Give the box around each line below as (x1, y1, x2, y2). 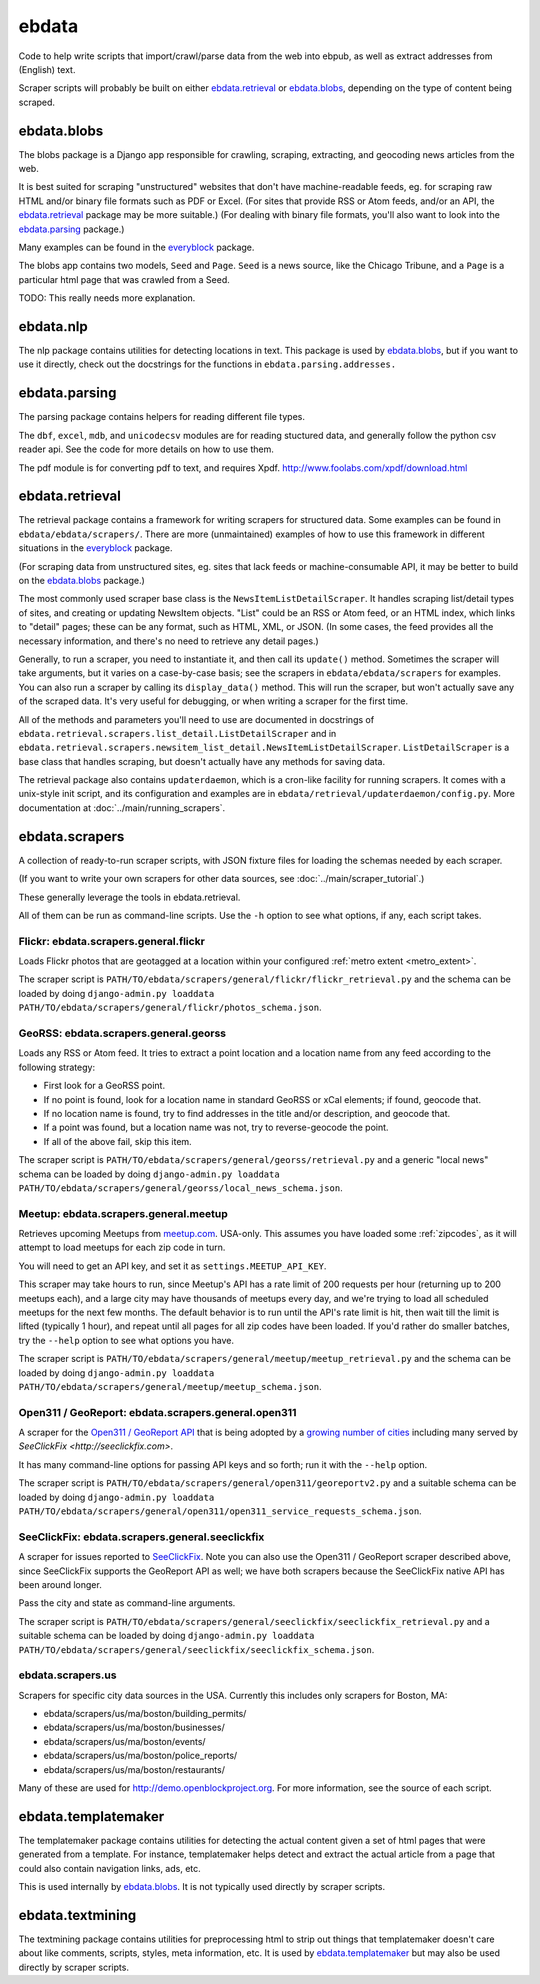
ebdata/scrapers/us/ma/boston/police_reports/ (43, 1750, 238, 1762)
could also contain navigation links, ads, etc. (18, 1862, 202, 1874)
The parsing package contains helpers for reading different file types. (18, 411, 305, 423)
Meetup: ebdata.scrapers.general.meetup (18, 1206, 229, 1220)
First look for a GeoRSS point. (43, 1080, 165, 1092)
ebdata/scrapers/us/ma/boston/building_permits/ (43, 1708, 247, 1720)
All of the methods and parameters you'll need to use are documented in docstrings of (18, 713, 375, 725)
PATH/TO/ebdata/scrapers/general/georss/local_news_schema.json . (18, 1181, 344, 1194)
